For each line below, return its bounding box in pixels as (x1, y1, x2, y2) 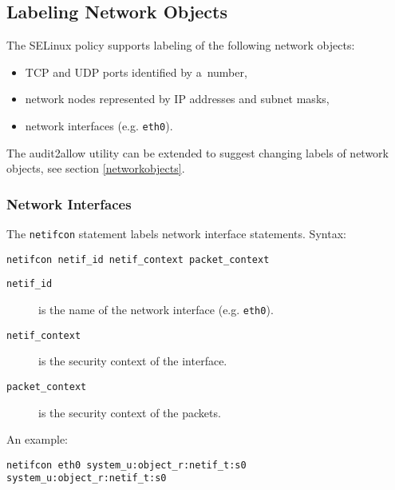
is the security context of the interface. (38, 353, 227, 369)
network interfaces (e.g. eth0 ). (25, 117, 173, 133)
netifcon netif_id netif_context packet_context (6, 253, 270, 265)
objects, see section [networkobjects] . (6, 160, 185, 177)
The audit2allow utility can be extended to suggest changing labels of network (6, 144, 389, 161)
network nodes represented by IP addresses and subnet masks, (25, 90, 330, 107)
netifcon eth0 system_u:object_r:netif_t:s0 (6, 459, 247, 471)
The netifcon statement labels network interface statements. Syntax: (6, 225, 346, 242)
